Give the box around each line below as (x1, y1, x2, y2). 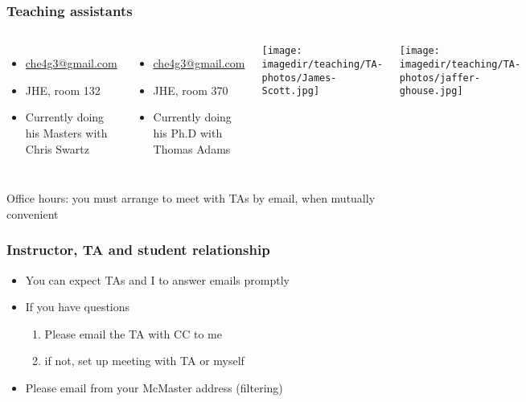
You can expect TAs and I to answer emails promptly (25, 271, 290, 288)
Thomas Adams (153, 140, 231, 157)
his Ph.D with (153, 125, 223, 141)
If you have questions (25, 298, 130, 315)
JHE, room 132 (25, 81, 101, 98)
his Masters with (25, 125, 108, 141)
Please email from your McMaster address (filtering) (25, 379, 283, 396)
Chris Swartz (25, 140, 89, 157)
